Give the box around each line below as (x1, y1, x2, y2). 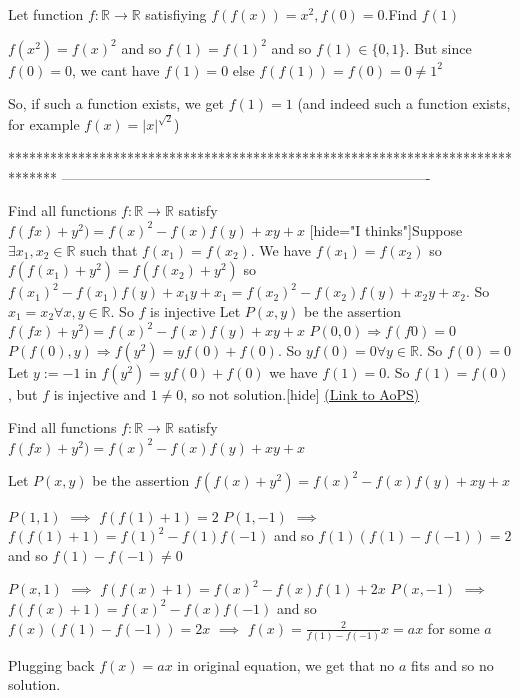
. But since (405, 37, 472, 58)
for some (427, 617, 480, 638)
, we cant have (72, 59, 160, 80)
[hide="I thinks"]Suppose (309, 219, 463, 240)
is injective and (53, 383, 147, 404)
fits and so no (411, 654, 494, 675)
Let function (8, 4, 84, 24)
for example (8, 113, 80, 134)
